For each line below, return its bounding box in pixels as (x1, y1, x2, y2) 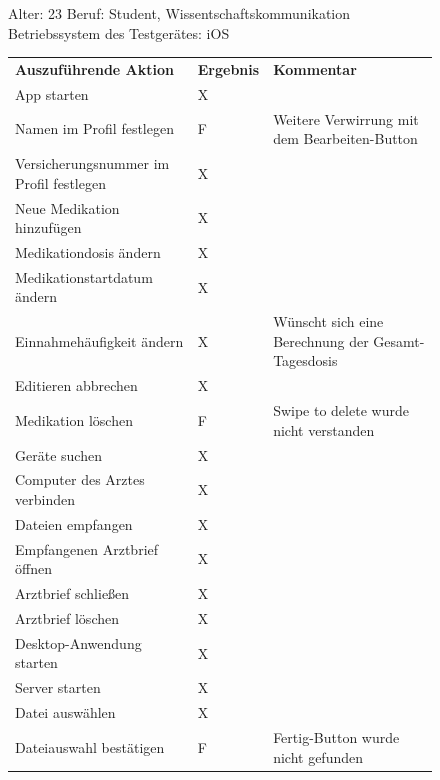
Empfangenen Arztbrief (15, 538, 159, 559)
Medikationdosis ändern (15, 241, 161, 262)
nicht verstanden (273, 419, 375, 440)
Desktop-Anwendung (15, 632, 142, 653)
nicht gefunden (273, 746, 363, 767)
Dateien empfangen (15, 513, 133, 534)
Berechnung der (273, 330, 369, 351)
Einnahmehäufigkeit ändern (15, 330, 184, 351)
